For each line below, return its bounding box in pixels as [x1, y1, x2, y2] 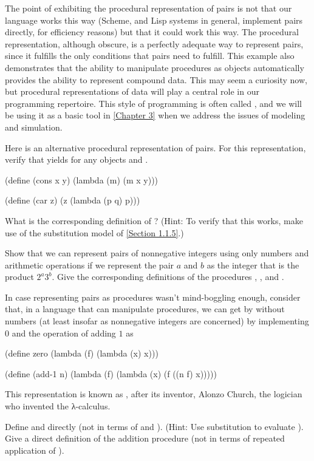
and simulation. [5, 120, 63, 133]
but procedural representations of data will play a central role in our [5, 85, 259, 98]
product [5, 270, 34, 283]
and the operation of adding [12, 326, 116, 339]
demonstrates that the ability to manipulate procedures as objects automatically [5, 61, 304, 73]
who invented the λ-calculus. [5, 400, 111, 412]
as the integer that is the [206, 258, 299, 271]
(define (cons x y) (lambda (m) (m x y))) [5, 173, 159, 186]
